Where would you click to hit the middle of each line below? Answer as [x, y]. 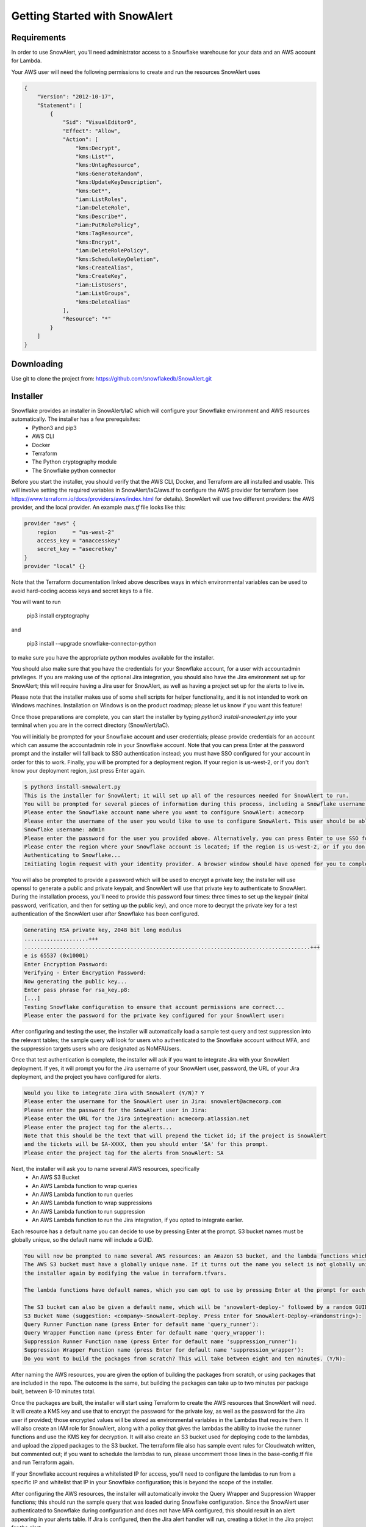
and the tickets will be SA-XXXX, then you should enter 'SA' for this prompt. [146, 1144]
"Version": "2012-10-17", [76, 97]
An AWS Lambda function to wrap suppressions [92, 1203]
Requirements [39, 38]
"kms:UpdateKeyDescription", [119, 182]
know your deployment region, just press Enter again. [78, 771]
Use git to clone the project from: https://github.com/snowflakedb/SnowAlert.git [112, 379]
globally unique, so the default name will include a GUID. [82, 1239]
